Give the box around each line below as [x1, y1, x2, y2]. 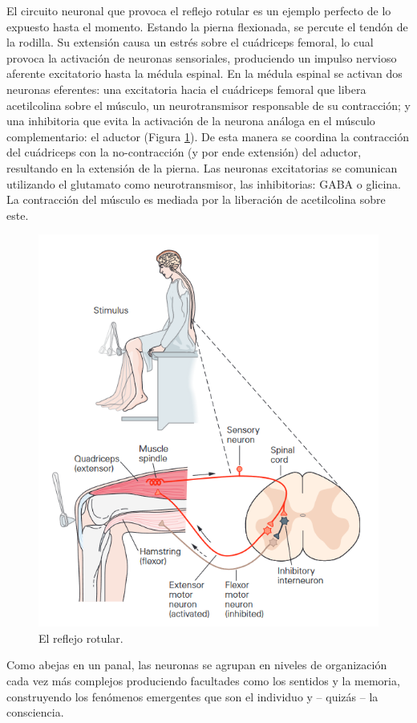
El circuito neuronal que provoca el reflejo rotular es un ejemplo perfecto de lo [6, 2, 391, 18]
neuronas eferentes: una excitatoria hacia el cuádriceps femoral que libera [6, 80, 366, 97]
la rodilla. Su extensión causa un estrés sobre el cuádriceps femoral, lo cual [6, 34, 374, 51]
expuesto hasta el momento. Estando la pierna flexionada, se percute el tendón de [6, 18, 408, 35]
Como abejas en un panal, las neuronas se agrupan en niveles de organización [6, 656, 387, 673]
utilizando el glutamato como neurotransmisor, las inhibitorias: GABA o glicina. [6, 175, 401, 192]
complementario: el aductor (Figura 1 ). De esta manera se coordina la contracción [6, 128, 410, 144]
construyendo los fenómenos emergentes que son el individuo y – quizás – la [6, 688, 379, 705]
